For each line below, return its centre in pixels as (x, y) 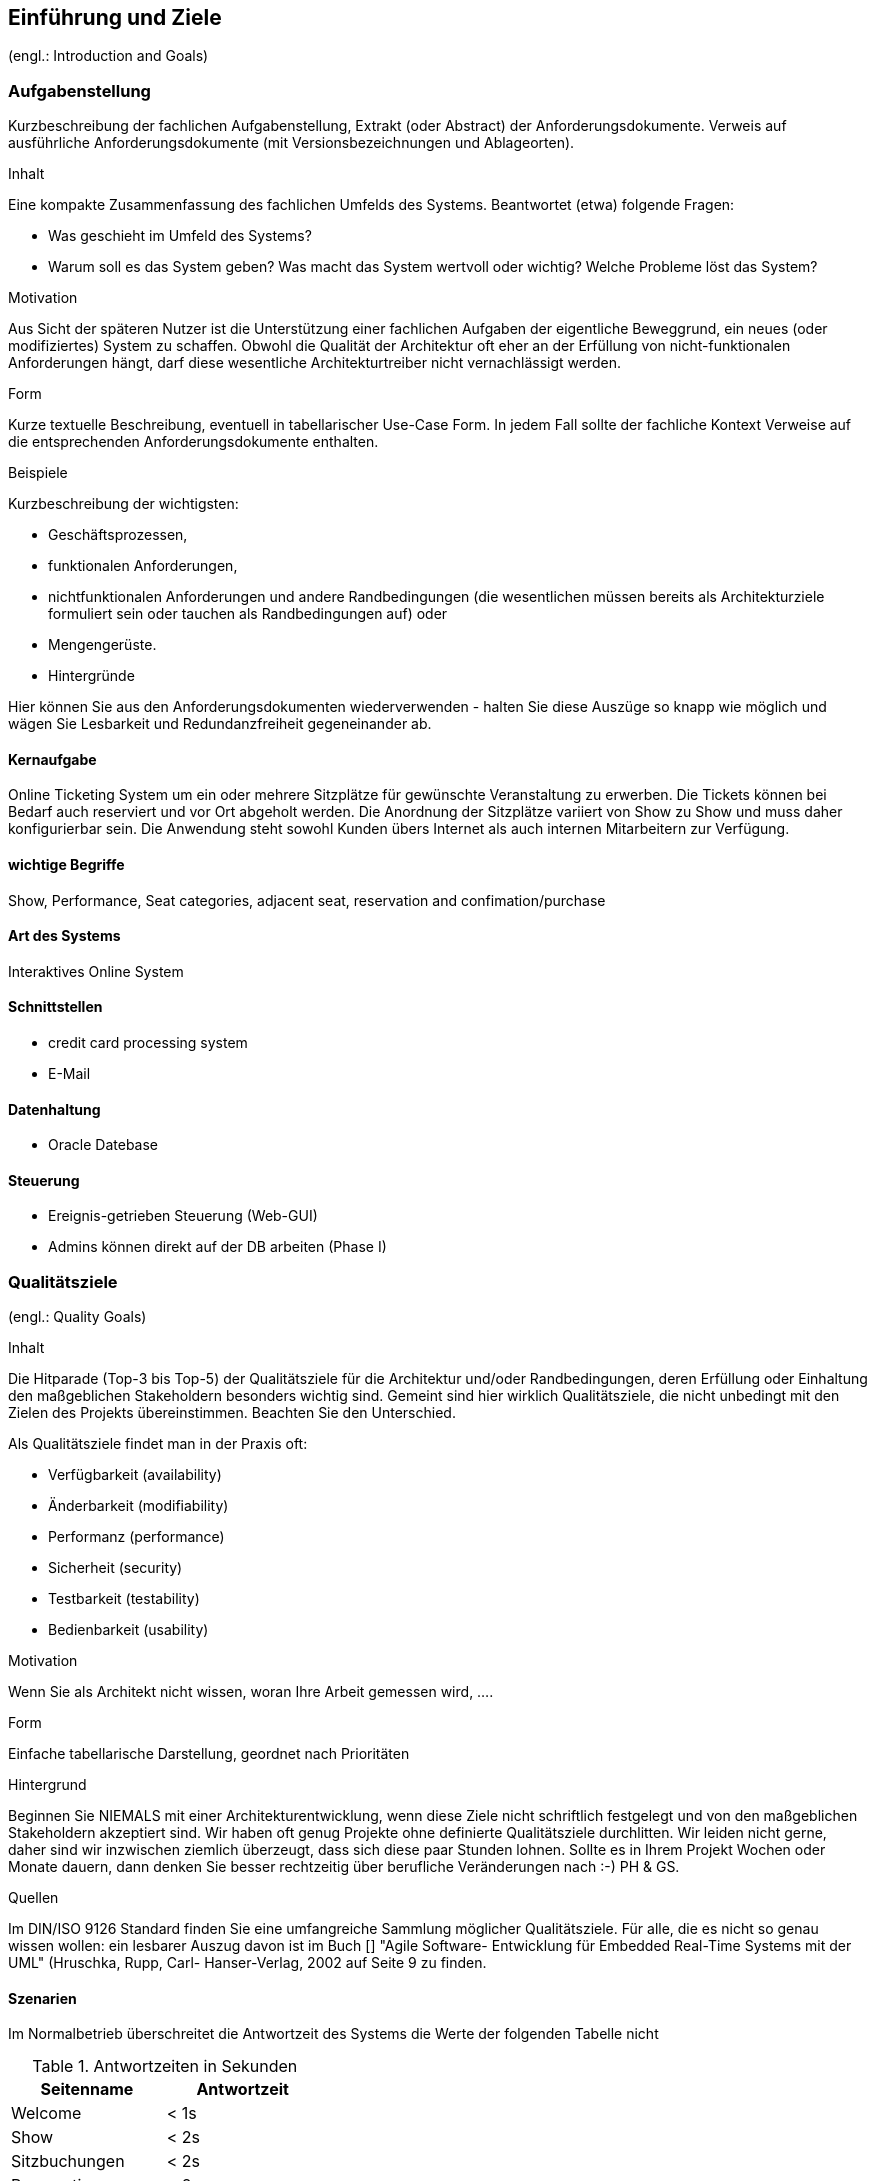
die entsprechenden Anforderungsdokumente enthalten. (193, 442)
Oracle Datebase (103, 1145)
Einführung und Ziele (115, 17)
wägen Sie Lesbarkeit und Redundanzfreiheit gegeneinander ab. (220, 724)
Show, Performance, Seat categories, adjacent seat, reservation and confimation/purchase (307, 900)
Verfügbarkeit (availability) (135, 1475)
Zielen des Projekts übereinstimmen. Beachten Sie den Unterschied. (232, 1413)
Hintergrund (47, 1785)
